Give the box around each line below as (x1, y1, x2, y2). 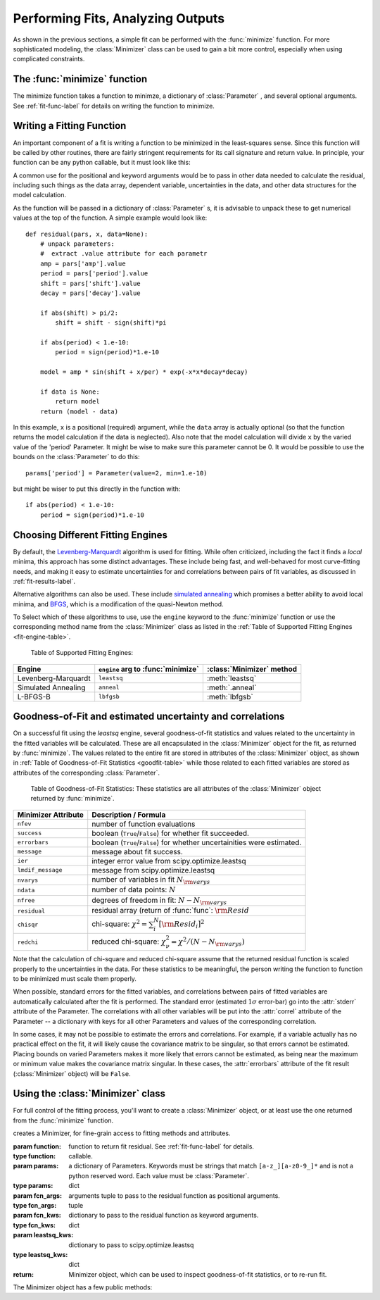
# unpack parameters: (39, 240, 115, 248)
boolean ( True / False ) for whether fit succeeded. (91, 828, 250, 838)
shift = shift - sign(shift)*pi (55, 319, 167, 327)
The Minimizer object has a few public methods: (13, 1283, 153, 1292)
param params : (13, 1162, 59, 1170)
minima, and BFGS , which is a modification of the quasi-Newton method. (13, 599, 224, 608)
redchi (17, 938, 39, 946)
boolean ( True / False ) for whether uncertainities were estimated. (91, 837, 302, 847)
